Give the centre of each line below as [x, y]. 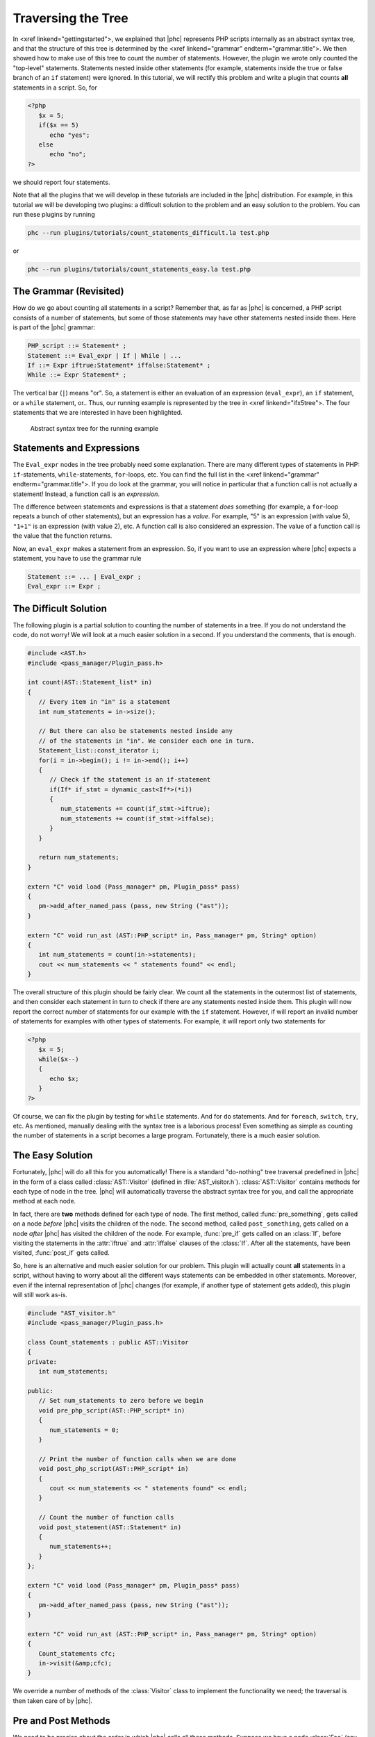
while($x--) [59, 1059]
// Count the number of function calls [106, 1517]
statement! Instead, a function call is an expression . [86, 494]
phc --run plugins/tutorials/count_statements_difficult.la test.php [148, 232]
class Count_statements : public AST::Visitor [108, 1342]
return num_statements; [79, 857]
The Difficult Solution [60, 608]
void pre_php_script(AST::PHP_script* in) [112, 1410]
